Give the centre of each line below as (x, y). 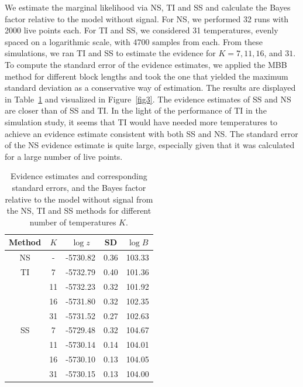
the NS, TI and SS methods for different (79, 210)
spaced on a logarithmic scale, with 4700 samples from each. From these (134, 41)
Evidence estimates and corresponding (79, 176)
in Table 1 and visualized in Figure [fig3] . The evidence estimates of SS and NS (148, 99)
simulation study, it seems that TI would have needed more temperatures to (141, 121)
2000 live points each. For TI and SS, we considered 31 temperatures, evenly (142, 30)
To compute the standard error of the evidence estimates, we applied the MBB (146, 64)
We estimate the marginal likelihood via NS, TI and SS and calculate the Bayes (148, 7)
